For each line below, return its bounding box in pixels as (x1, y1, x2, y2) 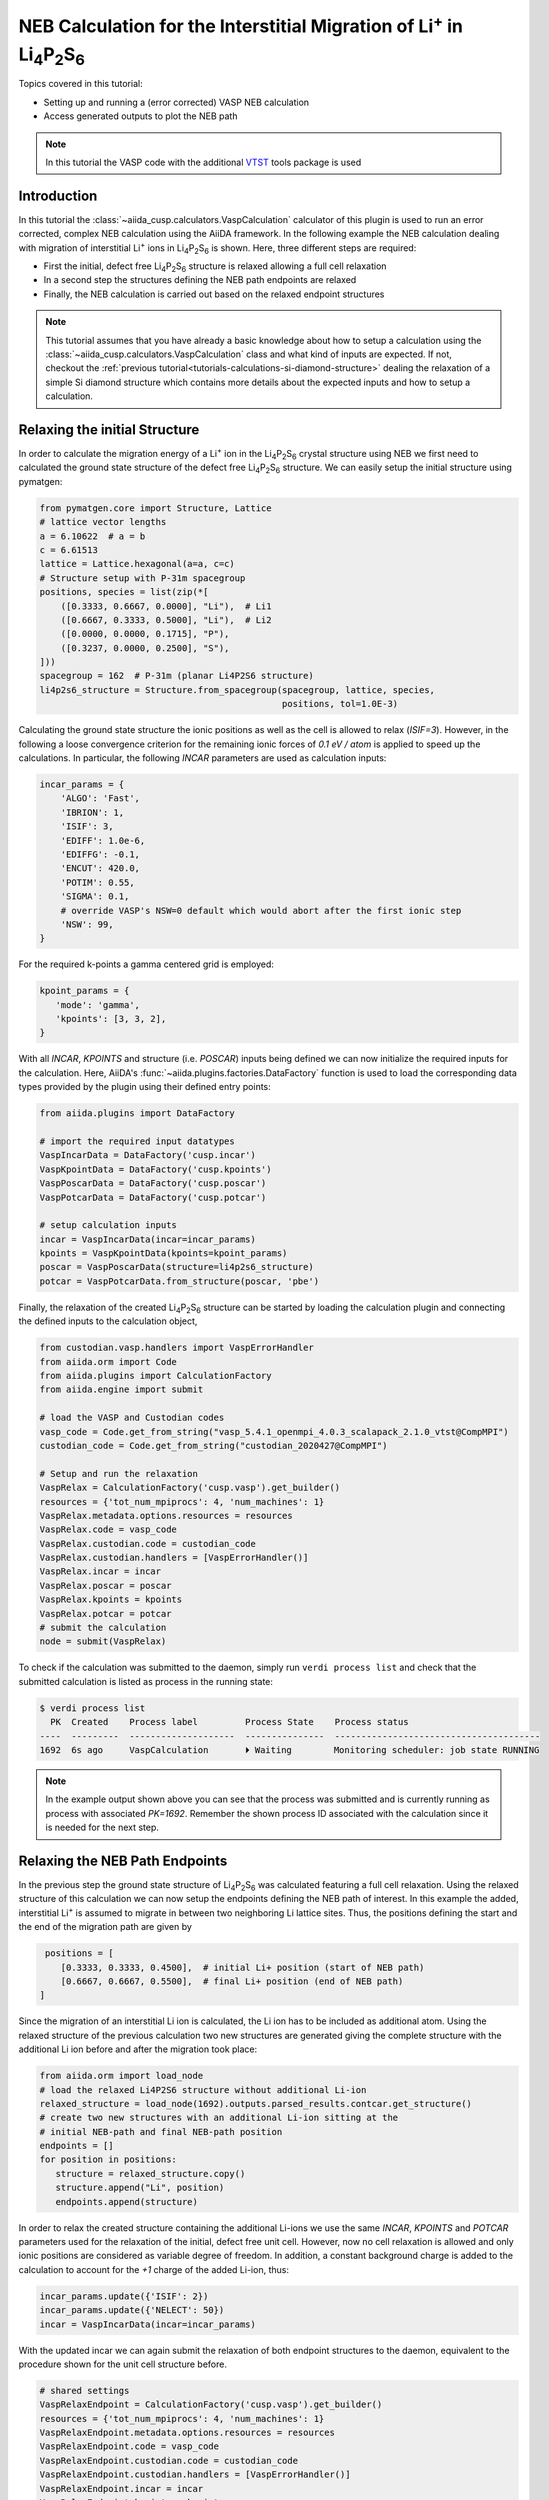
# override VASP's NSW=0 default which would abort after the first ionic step (60, 905, 462, 916)
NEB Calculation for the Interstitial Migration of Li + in (18, 11, 464, 37)
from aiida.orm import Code (39, 1356, 177, 1367)
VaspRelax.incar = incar (39, 1566, 162, 1577)
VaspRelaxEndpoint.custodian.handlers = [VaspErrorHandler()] (39, 2469, 351, 2480)
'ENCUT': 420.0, (60, 863, 140, 874)
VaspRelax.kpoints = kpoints (39, 1594, 183, 1605)
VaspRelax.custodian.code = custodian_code (39, 1538, 257, 1549)
